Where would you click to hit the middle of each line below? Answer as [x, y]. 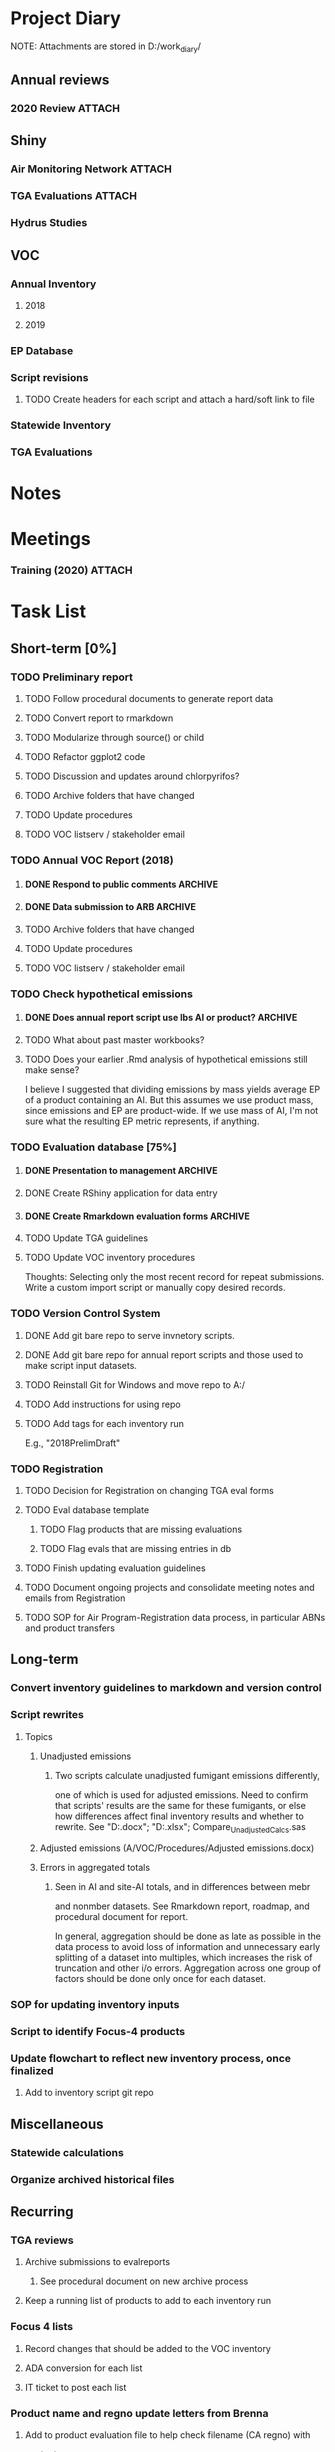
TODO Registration [57, 1469]
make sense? [52, 1069]
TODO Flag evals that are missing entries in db [135, 1548]
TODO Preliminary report [71, 677]
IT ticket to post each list [75, 2387]
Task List [48, 611]
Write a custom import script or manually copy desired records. [155, 1288]
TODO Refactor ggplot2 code [85, 757]
